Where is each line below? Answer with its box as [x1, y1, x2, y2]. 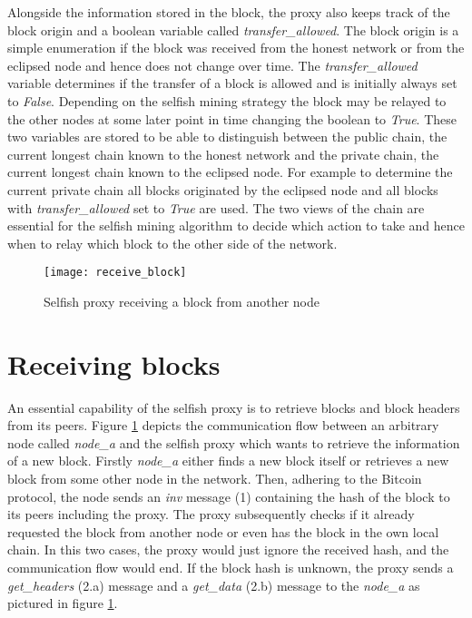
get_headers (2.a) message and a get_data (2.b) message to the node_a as [7, 575, 420, 594]
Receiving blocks [7, 345, 221, 382]
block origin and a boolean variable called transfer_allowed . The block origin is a [7, 20, 459, 39]
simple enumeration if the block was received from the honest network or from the [7, 38, 465, 57]
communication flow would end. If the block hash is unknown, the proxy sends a [7, 558, 454, 577]
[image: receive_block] [44, 266, 187, 280]
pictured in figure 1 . [7, 593, 118, 613]
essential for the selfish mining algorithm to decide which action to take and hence [7, 216, 465, 235]
